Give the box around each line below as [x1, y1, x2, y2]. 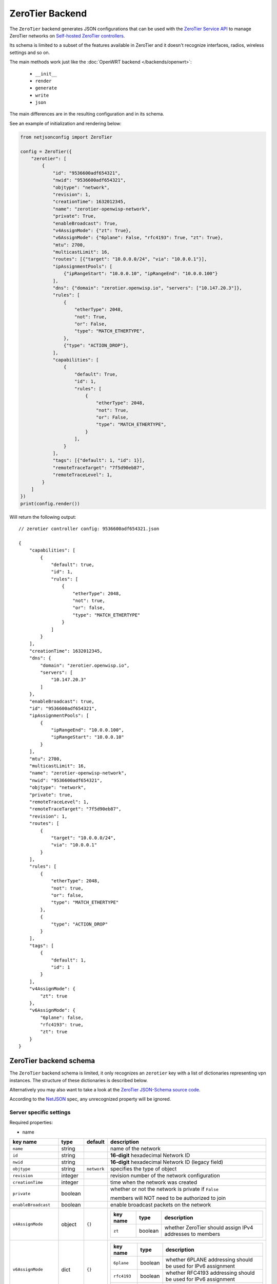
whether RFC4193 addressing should [165, 1269, 255, 1276]
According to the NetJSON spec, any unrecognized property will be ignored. [9, 1096, 171, 1102]
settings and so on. [9, 49, 50, 55]
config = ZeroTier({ [20, 148, 72, 154]
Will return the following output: [9, 514, 76, 520]
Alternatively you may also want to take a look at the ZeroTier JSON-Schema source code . [9, 1086, 201, 1092]
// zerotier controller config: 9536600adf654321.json [18, 526, 160, 532]
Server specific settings [9, 1109, 71, 1116]
